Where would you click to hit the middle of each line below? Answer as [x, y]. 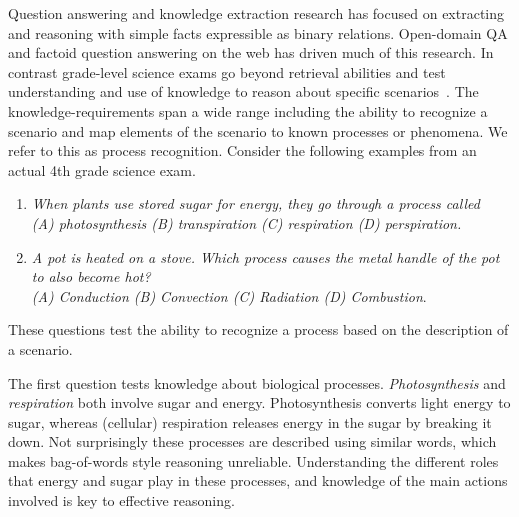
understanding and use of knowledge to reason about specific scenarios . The [243, 91]
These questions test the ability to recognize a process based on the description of [258, 329]
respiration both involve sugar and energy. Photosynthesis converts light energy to [259, 402]
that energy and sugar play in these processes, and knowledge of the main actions [258, 480]
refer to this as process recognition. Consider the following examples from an [242, 150]
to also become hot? [91, 276]
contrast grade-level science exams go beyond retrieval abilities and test [227, 71]
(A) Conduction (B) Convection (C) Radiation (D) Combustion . [229, 295]
